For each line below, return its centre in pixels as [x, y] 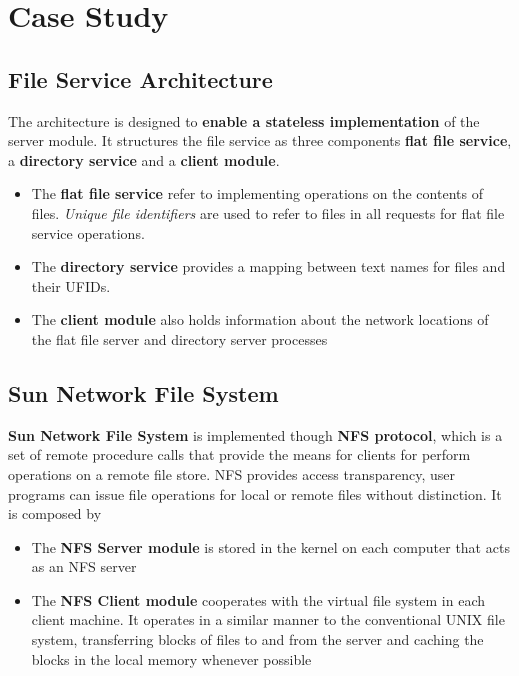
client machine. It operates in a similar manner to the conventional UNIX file [268, 619]
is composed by [55, 513]
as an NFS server [84, 566]
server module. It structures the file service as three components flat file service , [260, 140]
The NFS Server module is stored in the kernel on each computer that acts [270, 546]
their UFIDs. [71, 285]
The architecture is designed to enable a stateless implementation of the [244, 120]
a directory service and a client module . [144, 159]
